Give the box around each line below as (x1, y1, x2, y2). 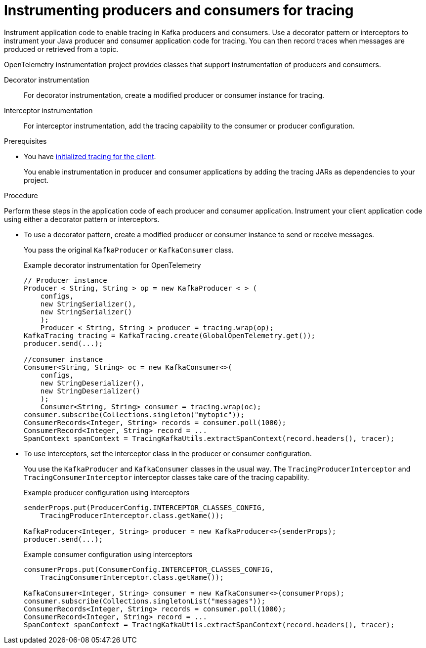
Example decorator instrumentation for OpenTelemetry (24, 260, 201, 269)
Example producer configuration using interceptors (24, 488, 190, 497)
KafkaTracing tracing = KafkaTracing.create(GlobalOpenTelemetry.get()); (24, 331, 316, 340)
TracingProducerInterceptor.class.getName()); (40, 511, 224, 519)
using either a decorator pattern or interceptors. (4, 215, 160, 223)
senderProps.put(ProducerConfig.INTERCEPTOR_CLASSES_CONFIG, (24, 503, 265, 512)
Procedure (4, 191, 38, 200)
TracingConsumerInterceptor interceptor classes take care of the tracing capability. (24, 473, 309, 481)
